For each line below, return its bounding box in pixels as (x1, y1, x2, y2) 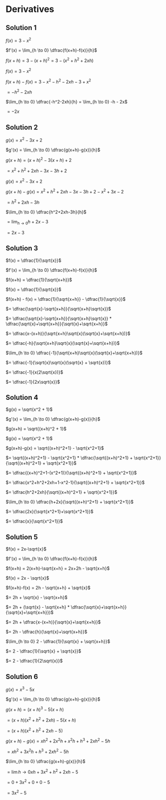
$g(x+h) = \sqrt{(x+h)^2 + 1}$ (5, 426, 67, 432)
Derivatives (5, 3, 54, 15)
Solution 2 (5, 123, 38, 131)
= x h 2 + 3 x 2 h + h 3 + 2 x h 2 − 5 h (7, 748, 69, 755)
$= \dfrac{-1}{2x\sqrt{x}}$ (5, 379, 60, 385)
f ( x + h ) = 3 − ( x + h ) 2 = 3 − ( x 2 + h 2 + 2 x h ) (5, 56, 94, 63)
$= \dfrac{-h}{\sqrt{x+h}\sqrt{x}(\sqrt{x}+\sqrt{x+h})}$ (5, 340, 120, 346)
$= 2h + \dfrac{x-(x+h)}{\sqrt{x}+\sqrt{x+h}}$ (5, 619, 101, 625)
